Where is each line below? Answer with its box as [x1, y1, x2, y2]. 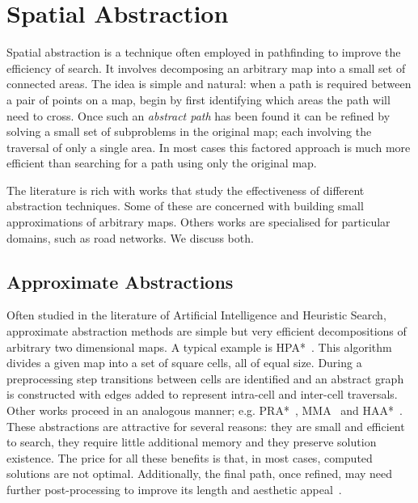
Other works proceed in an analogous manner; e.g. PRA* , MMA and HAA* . [6, 402, 403, 419]
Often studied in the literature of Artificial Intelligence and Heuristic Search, [6, 306, 386, 323]
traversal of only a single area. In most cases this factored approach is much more [6, 138, 411, 155]
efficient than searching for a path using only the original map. [6, 154, 317, 171]
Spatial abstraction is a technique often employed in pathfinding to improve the [6, 44, 401, 61]
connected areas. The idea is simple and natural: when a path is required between [6, 75, 412, 92]
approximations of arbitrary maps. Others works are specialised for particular [6, 213, 391, 230]
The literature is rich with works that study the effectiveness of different [6, 181, 365, 198]
